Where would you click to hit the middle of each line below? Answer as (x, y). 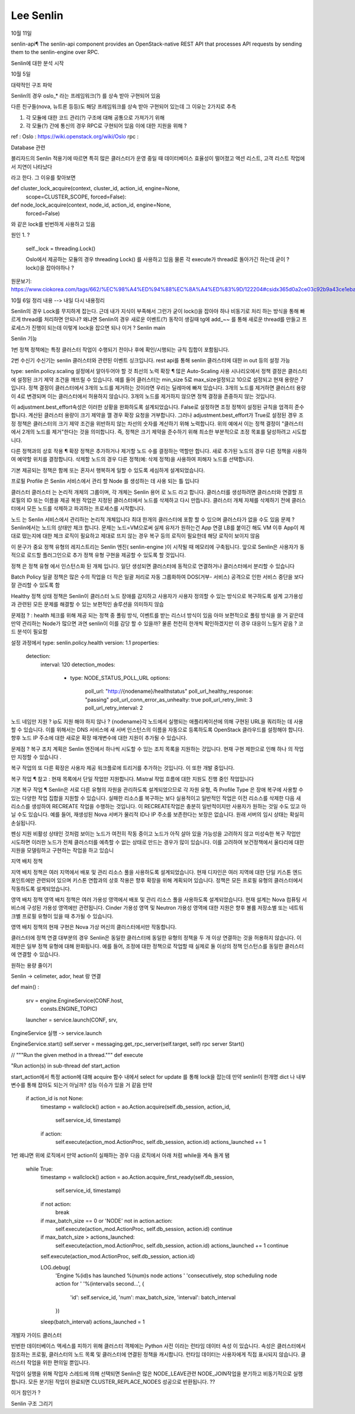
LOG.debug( (55, 1267)
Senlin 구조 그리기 (32, 1403)
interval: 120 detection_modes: (78, 664)
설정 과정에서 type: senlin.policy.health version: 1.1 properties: (85, 642)
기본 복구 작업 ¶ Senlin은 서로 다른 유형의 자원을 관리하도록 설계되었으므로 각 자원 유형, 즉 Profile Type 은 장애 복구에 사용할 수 (157, 790)
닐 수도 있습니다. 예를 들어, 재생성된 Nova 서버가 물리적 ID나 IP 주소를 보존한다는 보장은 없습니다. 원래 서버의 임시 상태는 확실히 (157, 815)
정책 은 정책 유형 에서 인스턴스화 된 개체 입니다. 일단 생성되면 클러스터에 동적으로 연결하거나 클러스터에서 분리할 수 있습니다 (153, 566)
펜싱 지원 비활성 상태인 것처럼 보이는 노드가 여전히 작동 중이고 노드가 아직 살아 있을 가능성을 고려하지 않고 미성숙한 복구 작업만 (156, 834)
